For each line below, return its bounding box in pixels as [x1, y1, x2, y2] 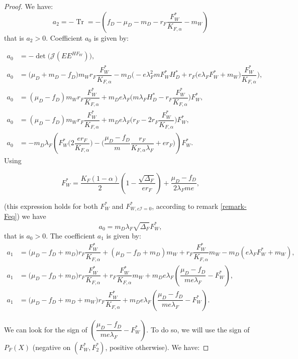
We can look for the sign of [4, 324, 87, 334]
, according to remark [152, 200, 219, 211]
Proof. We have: [4, 1, 53, 11]
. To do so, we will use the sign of [146, 324, 250, 334]
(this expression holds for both [4, 200, 98, 211]
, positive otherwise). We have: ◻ [105, 341, 209, 352]
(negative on [32, 341, 71, 352]
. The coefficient [46, 230, 95, 241]
